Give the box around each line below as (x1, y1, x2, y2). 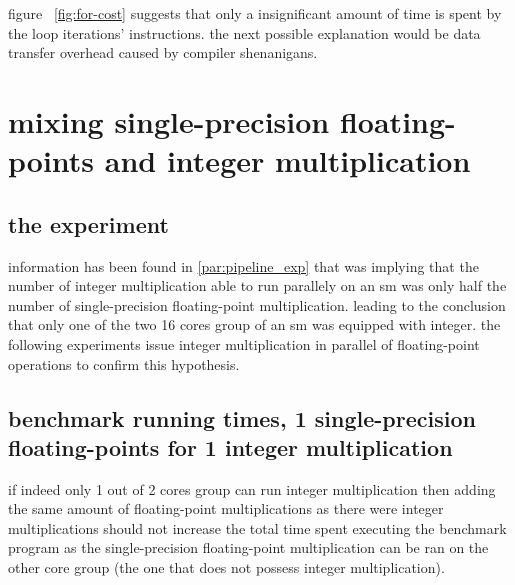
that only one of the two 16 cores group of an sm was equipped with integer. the (8, 314, 501, 335)
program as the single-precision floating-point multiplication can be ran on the (8, 537, 489, 558)
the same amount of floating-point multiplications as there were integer (8, 498, 444, 519)
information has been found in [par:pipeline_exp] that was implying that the (8, 255, 479, 276)
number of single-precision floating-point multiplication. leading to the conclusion (8, 294, 506, 315)
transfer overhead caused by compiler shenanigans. (8, 42, 318, 63)
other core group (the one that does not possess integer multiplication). (8, 557, 445, 578)
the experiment (8, 208, 169, 239)
